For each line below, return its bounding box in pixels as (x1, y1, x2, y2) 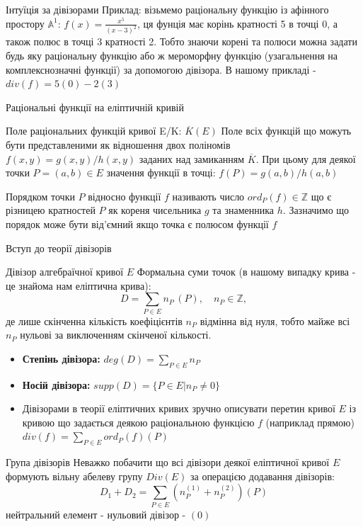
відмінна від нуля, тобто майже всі (200, 313, 350, 328)
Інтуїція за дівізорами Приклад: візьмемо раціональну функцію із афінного (6, 2, 329, 16)
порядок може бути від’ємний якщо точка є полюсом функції (6, 217, 269, 231)
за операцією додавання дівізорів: (190, 468, 335, 483)
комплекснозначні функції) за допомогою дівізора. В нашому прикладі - (6, 62, 316, 76)
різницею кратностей (6, 203, 96, 217)
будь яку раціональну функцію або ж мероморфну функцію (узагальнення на (6, 48, 338, 63)
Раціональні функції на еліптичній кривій (6, 99, 184, 114)
